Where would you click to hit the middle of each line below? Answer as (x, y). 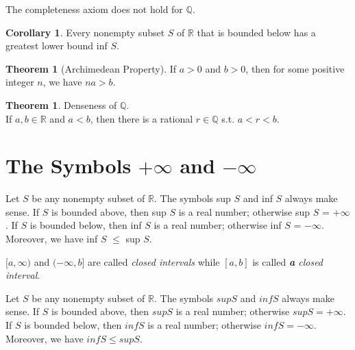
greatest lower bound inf (57, 46)
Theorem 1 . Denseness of (61, 104)
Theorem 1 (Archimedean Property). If (91, 68)
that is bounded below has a (256, 32)
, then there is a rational (142, 118)
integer (20, 82)
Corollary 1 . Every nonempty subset (85, 32)
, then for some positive (295, 68)
